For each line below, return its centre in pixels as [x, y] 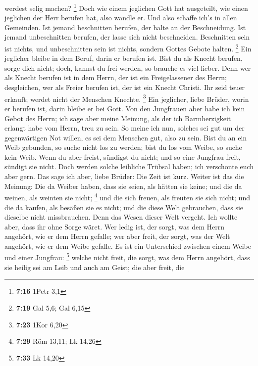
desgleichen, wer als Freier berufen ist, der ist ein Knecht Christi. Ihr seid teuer [125, 87]
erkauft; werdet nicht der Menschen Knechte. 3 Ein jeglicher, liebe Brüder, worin [127, 98]
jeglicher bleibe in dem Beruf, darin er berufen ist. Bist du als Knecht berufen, [124, 58]
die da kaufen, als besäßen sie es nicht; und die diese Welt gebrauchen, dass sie [124, 207]
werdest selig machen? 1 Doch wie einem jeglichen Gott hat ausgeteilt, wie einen [126, 7]
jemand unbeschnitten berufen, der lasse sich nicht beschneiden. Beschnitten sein [127, 37]
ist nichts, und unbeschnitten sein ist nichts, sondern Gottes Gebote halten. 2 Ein [128, 48]
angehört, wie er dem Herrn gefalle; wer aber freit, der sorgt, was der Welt [117, 236]
